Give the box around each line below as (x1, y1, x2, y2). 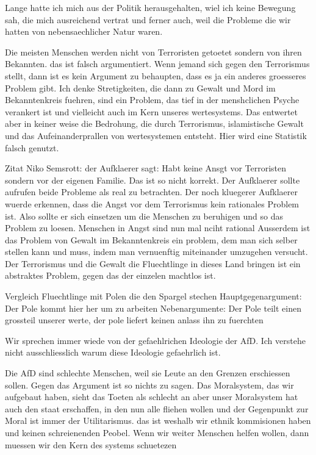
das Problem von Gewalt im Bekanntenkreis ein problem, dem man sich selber (5, 233, 298, 246)
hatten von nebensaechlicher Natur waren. (5, 25, 163, 38)
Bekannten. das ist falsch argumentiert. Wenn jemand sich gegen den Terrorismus (5, 57, 310, 70)
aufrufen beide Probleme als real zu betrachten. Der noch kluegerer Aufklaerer (5, 185, 298, 198)
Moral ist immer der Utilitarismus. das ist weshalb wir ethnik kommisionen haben (5, 414, 311, 427)
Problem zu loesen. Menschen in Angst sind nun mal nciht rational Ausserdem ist (5, 221, 311, 234)
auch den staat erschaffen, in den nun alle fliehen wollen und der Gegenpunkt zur (5, 402, 309, 415)
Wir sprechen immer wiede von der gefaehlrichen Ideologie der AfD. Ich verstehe (5, 334, 306, 346)
